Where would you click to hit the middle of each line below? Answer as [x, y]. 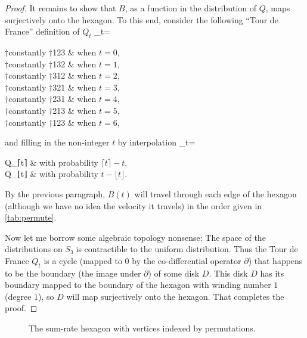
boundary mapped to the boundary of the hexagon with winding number [138, 285]
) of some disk [174, 273]
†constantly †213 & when [51, 110]
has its [272, 273]
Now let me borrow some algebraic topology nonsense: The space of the [135, 237]
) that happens [275, 260]
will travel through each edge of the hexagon [215, 193]
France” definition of [42, 31]
